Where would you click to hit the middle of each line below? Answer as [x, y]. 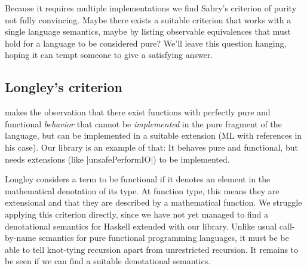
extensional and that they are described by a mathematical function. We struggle [153, 202]
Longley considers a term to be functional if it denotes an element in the [138, 179]
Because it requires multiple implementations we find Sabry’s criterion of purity [151, 8]
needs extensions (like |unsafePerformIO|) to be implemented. [117, 159]
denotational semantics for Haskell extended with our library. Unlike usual [141, 226]
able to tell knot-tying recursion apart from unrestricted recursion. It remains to [152, 249]
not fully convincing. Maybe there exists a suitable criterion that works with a [148, 19]
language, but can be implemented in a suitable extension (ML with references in [153, 135]
